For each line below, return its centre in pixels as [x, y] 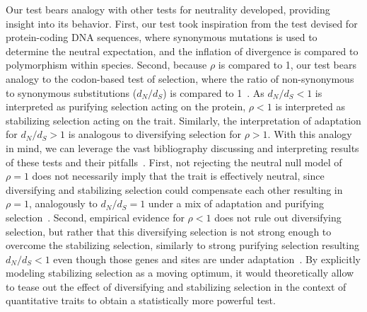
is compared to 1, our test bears [287, 65]
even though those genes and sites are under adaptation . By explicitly [207, 259]
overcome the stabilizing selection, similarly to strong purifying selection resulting [182, 245]
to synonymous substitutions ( [71, 92]
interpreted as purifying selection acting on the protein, [126, 106]
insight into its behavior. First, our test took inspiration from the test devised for [182, 23]
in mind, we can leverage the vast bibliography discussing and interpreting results [182, 148]
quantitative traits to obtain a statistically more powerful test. [141, 300]
